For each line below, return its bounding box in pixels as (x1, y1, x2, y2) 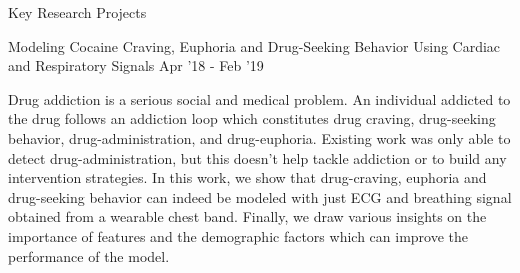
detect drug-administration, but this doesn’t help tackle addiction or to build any (8, 147, 507, 168)
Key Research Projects (8, 2, 147, 22)
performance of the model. (8, 245, 170, 266)
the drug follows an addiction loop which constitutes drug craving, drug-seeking (8, 108, 496, 129)
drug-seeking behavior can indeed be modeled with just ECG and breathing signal (8, 186, 512, 207)
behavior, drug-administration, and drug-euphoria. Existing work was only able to (8, 127, 511, 148)
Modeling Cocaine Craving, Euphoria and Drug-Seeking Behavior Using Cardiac (8, 35, 501, 56)
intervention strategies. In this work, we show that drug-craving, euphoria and (8, 167, 487, 188)
